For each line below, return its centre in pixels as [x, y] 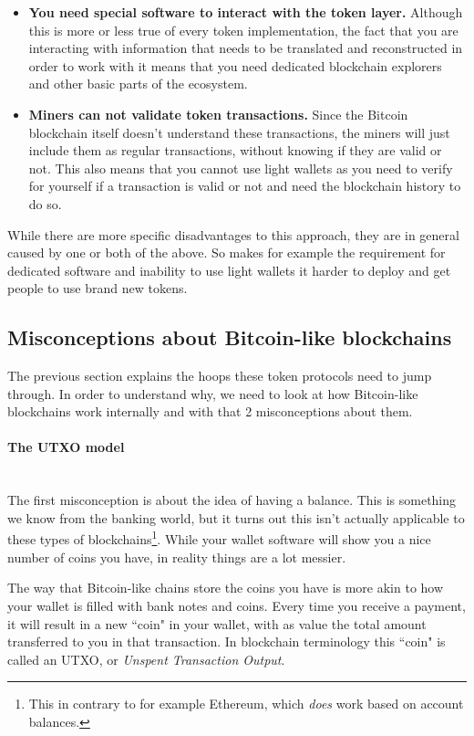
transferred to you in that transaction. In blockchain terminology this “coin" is [227, 641]
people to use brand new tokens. [98, 288]
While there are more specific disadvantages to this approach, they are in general [233, 234]
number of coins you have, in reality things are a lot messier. [177, 557]
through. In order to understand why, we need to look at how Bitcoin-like [213, 393]
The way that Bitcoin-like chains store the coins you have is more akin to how [226, 588]
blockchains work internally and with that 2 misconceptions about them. [210, 411]
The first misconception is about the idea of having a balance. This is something [232, 500]
